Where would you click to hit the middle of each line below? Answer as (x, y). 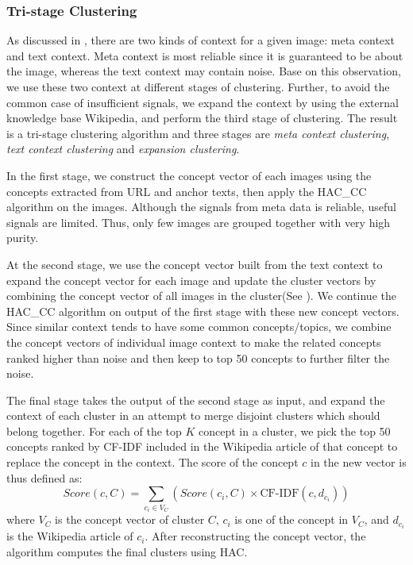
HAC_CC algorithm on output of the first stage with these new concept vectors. (203, 311)
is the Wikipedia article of (70, 536)
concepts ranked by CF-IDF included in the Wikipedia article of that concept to (202, 446)
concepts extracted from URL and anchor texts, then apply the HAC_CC (187, 191)
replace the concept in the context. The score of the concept (152, 462)
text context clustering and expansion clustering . (123, 149)
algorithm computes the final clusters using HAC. (127, 551)
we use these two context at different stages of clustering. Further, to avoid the (198, 86)
